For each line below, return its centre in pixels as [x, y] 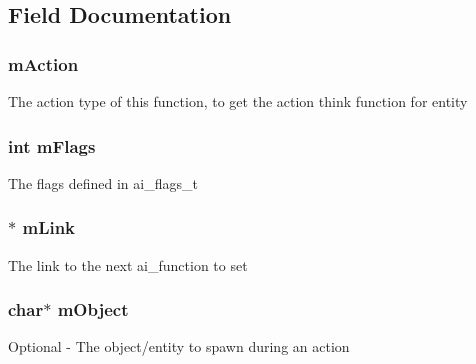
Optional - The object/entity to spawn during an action [179, 346]
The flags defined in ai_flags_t [103, 182]
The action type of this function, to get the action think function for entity [238, 101]
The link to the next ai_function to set [128, 264]
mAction [43, 63]
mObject [93, 309]
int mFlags [52, 145]
